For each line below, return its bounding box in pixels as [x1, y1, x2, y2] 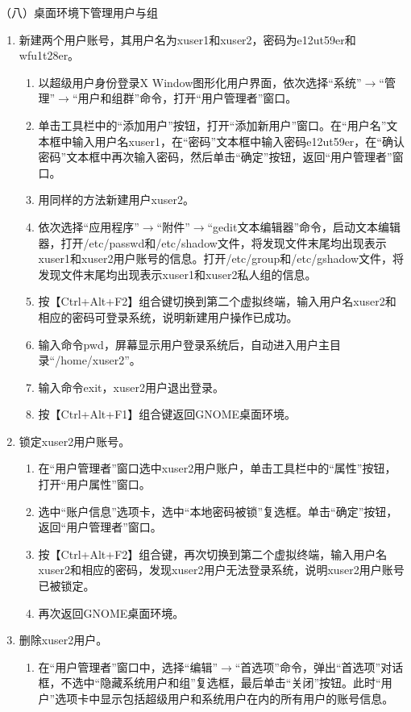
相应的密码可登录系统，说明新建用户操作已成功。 [38, 308, 298, 325]
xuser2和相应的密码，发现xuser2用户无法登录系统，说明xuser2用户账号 [38, 561, 405, 578]
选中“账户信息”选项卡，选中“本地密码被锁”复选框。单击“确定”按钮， [38, 502, 398, 519]
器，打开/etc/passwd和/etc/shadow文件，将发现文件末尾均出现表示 [38, 234, 387, 251]
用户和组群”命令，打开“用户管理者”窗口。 [77, 90, 297, 106]
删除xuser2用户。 [19, 631, 108, 648]
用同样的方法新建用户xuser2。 [38, 191, 194, 208]
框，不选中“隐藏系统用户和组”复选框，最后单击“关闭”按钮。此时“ [38, 674, 381, 691]
